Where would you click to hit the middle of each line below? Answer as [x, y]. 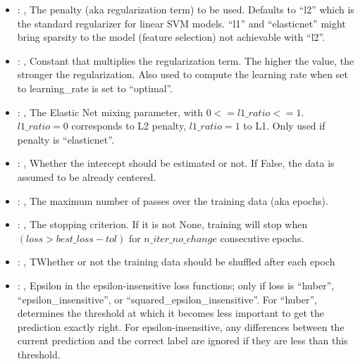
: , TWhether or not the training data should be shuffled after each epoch [176, 262]
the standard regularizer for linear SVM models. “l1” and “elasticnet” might [181, 23]
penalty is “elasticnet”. [66, 139]
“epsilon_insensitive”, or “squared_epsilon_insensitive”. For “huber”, [167, 299]
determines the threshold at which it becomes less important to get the [171, 313]
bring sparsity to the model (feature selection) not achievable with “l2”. [171, 37]
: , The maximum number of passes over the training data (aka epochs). [173, 200]
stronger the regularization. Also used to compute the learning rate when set [182, 74]
